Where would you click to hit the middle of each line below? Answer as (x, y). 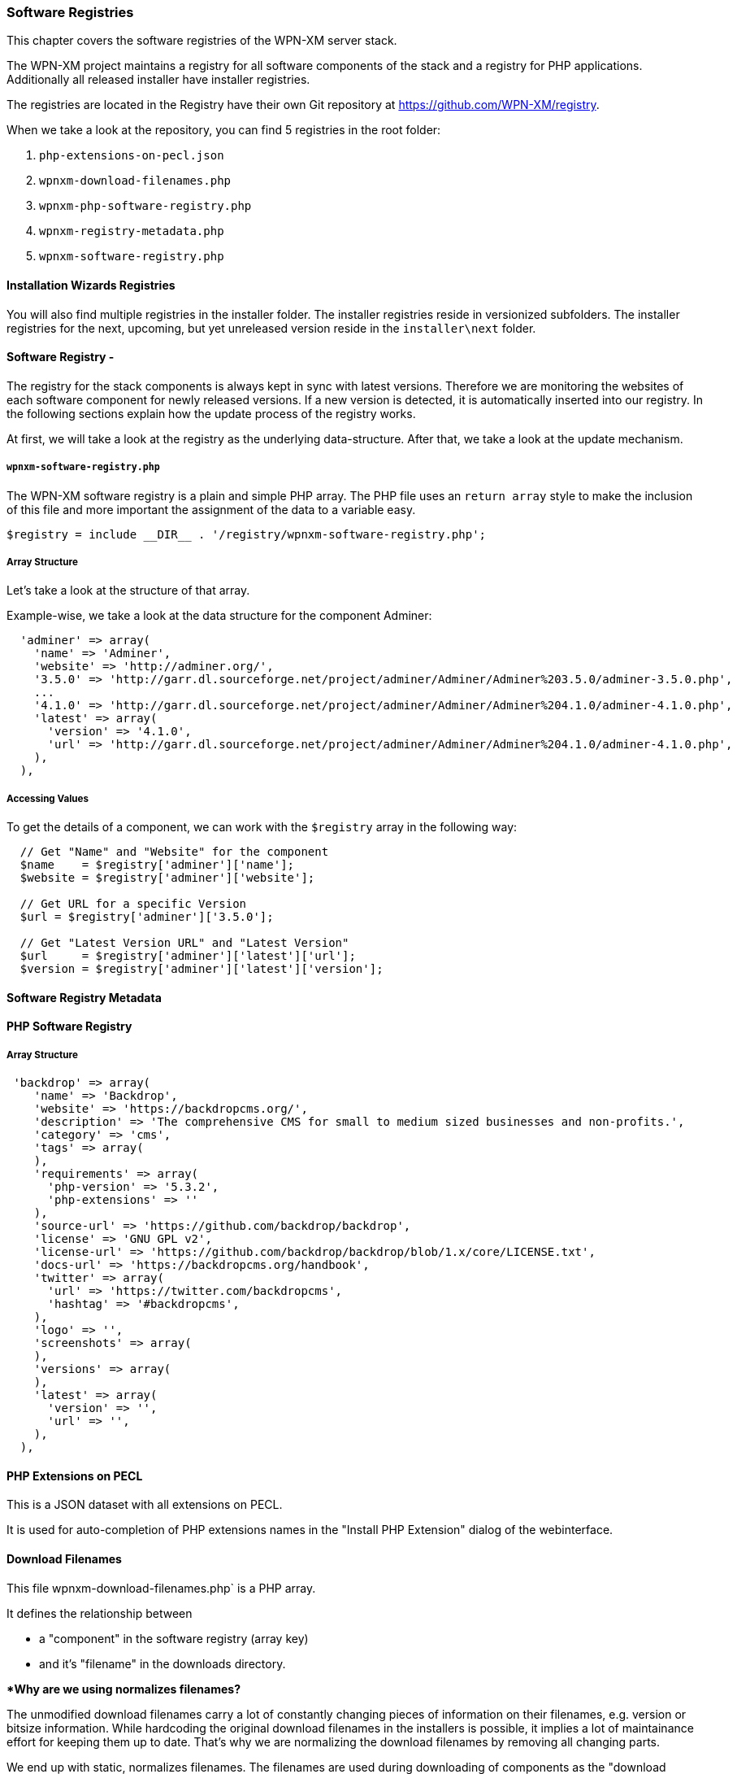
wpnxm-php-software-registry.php (145, 206)
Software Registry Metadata (84, 997)
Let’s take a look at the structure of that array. (128, 591)
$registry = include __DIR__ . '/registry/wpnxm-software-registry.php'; (247, 534)
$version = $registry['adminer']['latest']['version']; (202, 969)
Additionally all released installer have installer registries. (158, 80)
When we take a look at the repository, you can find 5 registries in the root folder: (224, 130)
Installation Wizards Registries (91, 285)
